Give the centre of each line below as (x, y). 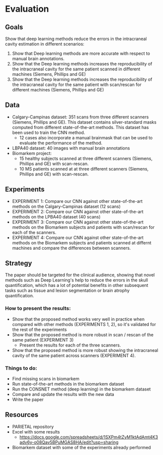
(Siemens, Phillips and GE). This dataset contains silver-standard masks (84, 122)
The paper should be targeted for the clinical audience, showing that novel (80, 275)
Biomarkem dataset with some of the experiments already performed (81, 447)
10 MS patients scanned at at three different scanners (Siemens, (84, 169)
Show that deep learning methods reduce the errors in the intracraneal (76, 39)
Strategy (19, 263)
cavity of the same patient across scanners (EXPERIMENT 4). (74, 355)
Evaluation (27, 9)
